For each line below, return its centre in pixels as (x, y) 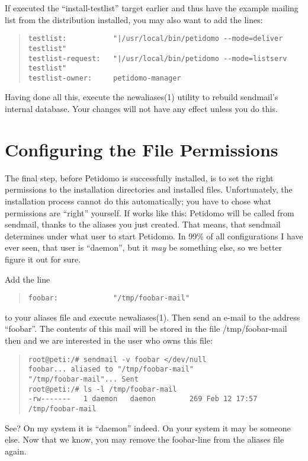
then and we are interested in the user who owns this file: (109, 340)
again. (16, 451)
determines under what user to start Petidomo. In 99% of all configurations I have (154, 236)
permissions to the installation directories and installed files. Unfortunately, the (149, 189)
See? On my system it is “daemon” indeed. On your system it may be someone (148, 428)
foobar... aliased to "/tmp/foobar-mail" (111, 369)
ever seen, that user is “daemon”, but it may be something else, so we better (144, 247)
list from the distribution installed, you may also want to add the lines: (134, 19)
